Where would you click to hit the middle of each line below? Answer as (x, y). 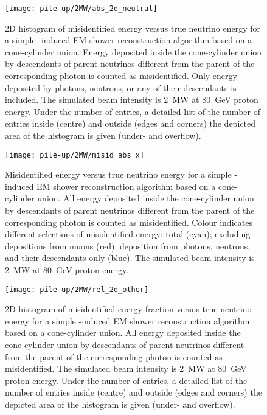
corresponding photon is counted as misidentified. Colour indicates (129, 222)
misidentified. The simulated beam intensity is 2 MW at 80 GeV (126, 368)
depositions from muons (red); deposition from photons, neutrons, (128, 246)
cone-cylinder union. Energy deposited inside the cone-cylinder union (133, 51)
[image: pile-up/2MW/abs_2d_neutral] (81, 9)
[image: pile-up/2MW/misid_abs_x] (75, 155)
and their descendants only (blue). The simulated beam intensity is (130, 258)
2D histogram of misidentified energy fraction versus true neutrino (128, 309)
